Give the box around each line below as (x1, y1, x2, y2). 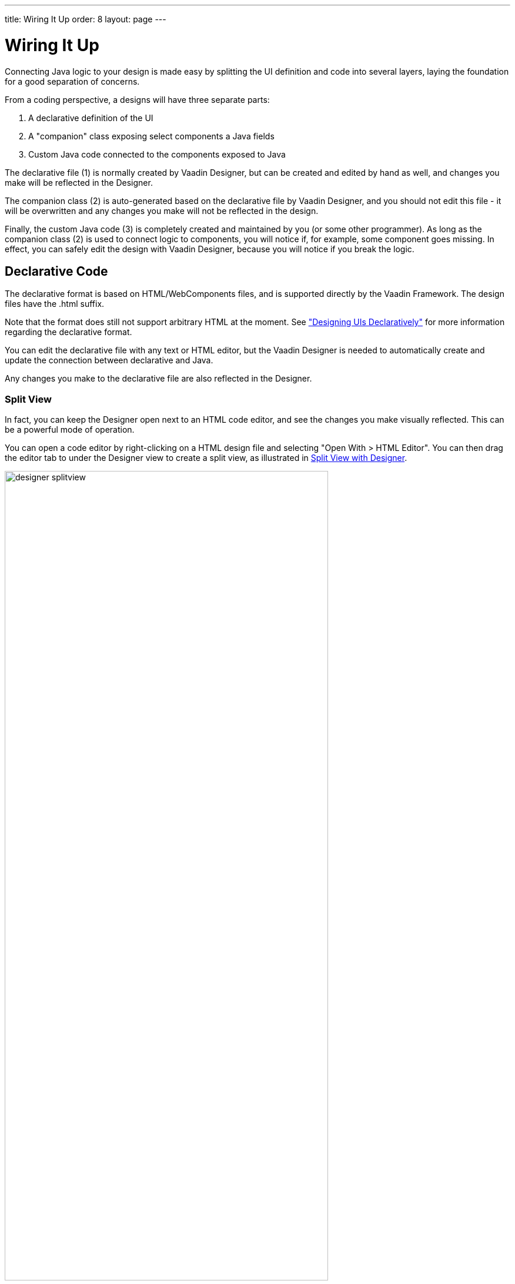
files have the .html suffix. (5, 299, 105, 309)
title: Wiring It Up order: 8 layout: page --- (5, 14, 166, 24)
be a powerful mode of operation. (5, 424, 135, 435)
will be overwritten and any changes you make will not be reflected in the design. (5, 205, 319, 216)
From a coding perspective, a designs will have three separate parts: (5, 94, 270, 105)
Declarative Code (5, 263, 108, 279)
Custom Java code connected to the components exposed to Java (28, 149, 286, 159)
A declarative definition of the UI (28, 112, 153, 123)
